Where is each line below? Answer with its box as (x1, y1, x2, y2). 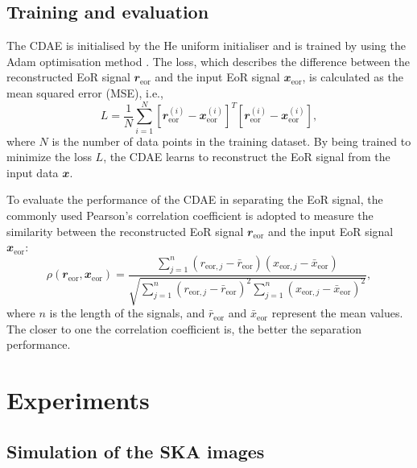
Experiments (6, 383, 150, 416)
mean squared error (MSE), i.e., (6, 84, 163, 101)
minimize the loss (6, 148, 92, 165)
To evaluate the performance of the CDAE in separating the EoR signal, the (6, 191, 383, 208)
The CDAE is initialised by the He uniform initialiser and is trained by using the (6, 37, 406, 54)
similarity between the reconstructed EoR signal (6, 222, 244, 239)
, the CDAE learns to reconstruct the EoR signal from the (103, 148, 390, 165)
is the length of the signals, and (49, 304, 205, 321)
